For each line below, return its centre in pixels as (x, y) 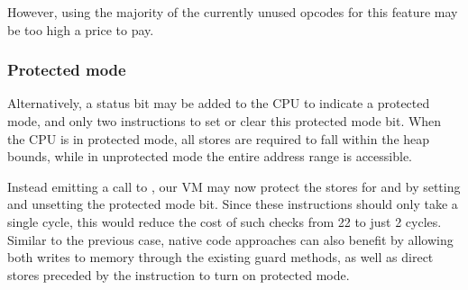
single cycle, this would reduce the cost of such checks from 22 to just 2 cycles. (225, 221)
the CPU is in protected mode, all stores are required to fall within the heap (219, 138)
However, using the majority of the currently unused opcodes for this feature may (233, 12)
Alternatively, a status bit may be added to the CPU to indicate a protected (219, 103)
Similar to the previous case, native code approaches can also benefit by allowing (230, 239)
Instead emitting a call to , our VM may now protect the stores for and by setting (234, 186)
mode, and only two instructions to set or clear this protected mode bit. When (225, 121)
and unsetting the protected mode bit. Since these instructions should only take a (233, 204)
